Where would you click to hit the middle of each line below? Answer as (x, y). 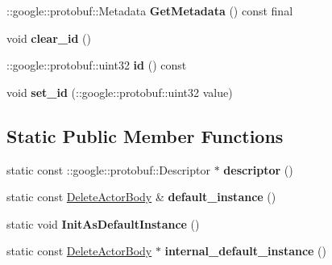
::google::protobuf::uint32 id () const (97, 65)
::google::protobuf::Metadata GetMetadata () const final (150, 11)
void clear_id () (49, 38)
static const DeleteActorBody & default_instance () (141, 197)
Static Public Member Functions (145, 135)
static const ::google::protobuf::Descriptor (108, 169)
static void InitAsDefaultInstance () (103, 223)
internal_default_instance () (246, 251)
